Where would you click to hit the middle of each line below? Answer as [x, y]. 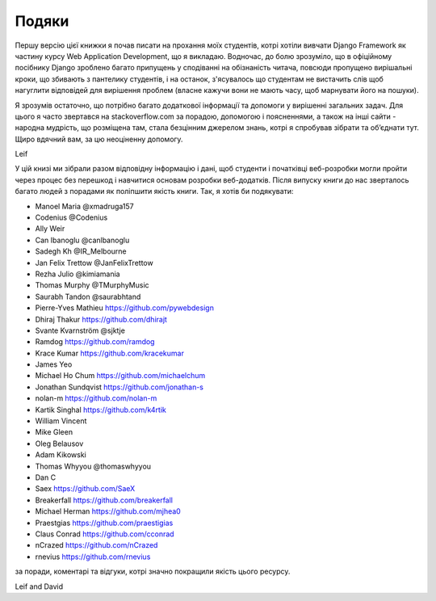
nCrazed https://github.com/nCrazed [96, 545]
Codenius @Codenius [71, 217]
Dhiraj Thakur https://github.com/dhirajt [101, 319]
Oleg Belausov [59, 443]
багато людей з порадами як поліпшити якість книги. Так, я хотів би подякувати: [154, 191]
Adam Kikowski [61, 455]
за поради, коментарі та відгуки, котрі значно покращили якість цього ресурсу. [153, 572]
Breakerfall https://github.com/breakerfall [104, 500]
